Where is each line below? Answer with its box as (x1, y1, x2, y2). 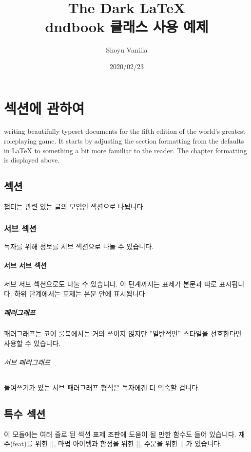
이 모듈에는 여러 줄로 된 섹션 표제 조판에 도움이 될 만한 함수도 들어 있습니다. (4, 429, 236, 439)
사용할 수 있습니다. (4, 338, 61, 348)
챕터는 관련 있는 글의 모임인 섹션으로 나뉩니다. (4, 201, 145, 212)
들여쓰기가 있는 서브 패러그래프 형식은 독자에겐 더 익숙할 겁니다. (4, 382, 200, 392)
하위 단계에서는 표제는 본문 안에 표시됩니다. (14, 288, 147, 298)
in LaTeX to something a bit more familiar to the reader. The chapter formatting (4, 145, 247, 155)
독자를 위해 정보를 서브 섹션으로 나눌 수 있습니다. (4, 241, 154, 251)
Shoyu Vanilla (106, 45, 148, 55)
